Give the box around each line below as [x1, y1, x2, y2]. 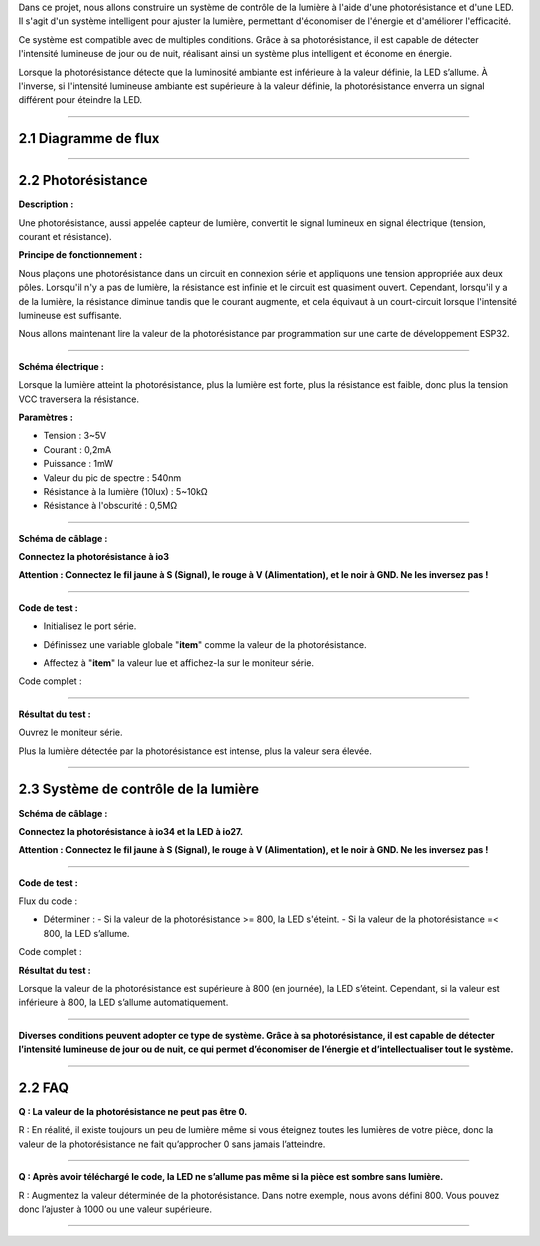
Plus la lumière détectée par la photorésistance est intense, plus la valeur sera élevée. [18, 745, 372, 757]
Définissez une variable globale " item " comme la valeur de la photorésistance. [43, 638, 367, 650]
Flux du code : [18, 895, 78, 907]
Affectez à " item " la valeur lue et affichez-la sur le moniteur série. [43, 657, 315, 669]
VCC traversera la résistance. [18, 393, 140, 405]
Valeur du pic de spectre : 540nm [43, 471, 182, 484]
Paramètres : [18, 411, 74, 423]
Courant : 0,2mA [43, 443, 112, 455]
